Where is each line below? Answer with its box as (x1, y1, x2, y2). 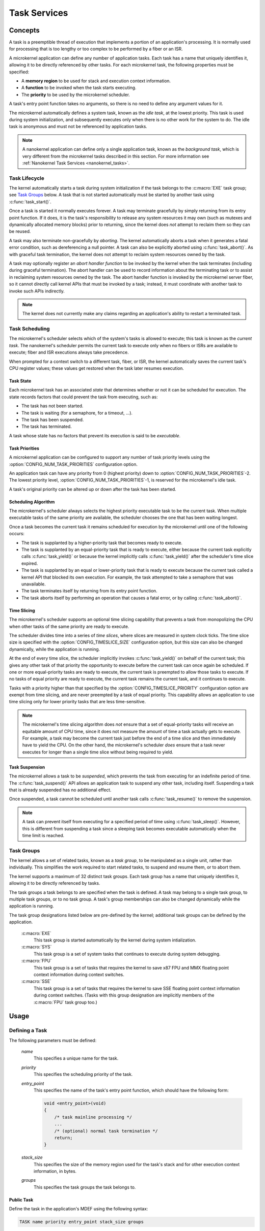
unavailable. (21, 581, 46, 587)
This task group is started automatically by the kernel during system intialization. (33, 937, 196, 943)
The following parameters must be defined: (9, 1037, 97, 1043)
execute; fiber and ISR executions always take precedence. (9, 350, 129, 356)
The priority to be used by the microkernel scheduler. (21, 92, 130, 97)
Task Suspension (9, 764, 45, 770)
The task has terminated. (21, 423, 72, 429)
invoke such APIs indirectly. (9, 288, 65, 294)
